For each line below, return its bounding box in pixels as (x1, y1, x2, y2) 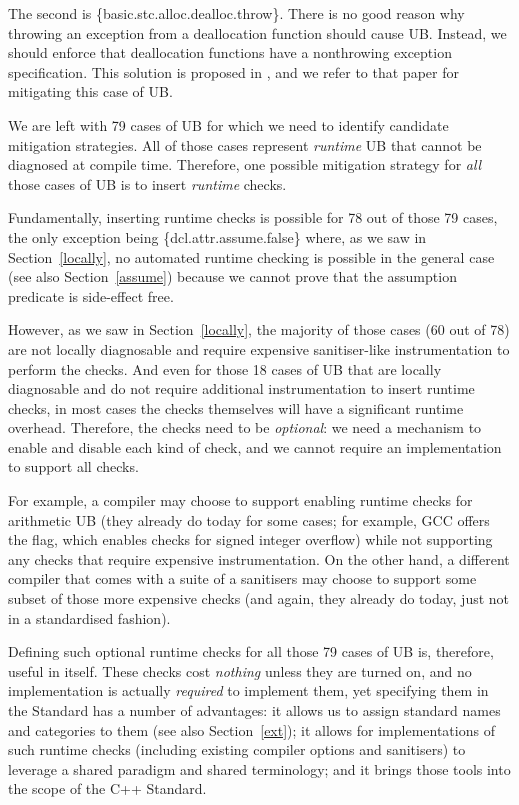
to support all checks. (8, 456, 139, 477)
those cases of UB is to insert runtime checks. (8, 173, 287, 194)
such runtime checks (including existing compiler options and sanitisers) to (8, 739, 466, 760)
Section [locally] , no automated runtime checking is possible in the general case (8, 246, 495, 267)
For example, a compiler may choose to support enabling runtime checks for (8, 490, 473, 511)
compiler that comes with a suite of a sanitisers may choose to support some (8, 568, 477, 589)
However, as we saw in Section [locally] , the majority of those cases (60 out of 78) (8, 319, 510, 340)
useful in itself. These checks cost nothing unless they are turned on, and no (8, 660, 472, 681)
